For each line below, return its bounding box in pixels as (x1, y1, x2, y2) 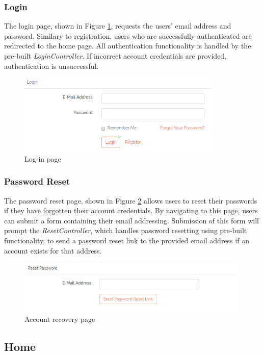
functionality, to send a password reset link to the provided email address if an (4, 235, 249, 245)
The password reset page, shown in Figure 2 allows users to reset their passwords (4, 195, 257, 206)
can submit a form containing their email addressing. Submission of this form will (4, 215, 259, 225)
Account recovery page (24, 313, 95, 324)
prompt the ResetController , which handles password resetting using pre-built (4, 225, 247, 236)
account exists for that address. (4, 245, 102, 256)
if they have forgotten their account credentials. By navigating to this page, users (4, 205, 258, 216)
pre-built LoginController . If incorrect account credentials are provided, (4, 50, 226, 61)
